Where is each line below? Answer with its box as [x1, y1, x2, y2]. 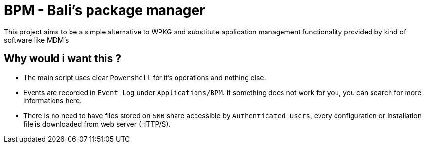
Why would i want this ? [4, 52, 121, 65]
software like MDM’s [4, 35, 69, 44]
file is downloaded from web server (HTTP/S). [23, 119, 171, 128]
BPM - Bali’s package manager [4, 2, 205, 18]
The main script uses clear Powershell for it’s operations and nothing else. [23, 73, 266, 82]
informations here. [23, 96, 82, 105]
